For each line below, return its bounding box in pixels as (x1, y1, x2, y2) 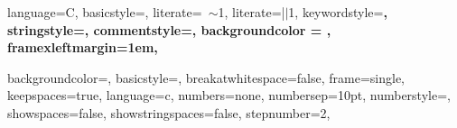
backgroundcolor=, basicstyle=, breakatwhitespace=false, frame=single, (7, 68, 406, 87)
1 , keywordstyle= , (288, 3, 387, 21)
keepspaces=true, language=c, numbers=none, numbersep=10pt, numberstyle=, (7, 86, 451, 105)
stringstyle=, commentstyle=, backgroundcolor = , (7, 20, 331, 39)
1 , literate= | (218, 3, 285, 21)
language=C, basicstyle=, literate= (7, 3, 202, 21)
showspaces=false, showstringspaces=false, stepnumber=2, (7, 103, 331, 122)
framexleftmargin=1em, (7, 38, 158, 57)
